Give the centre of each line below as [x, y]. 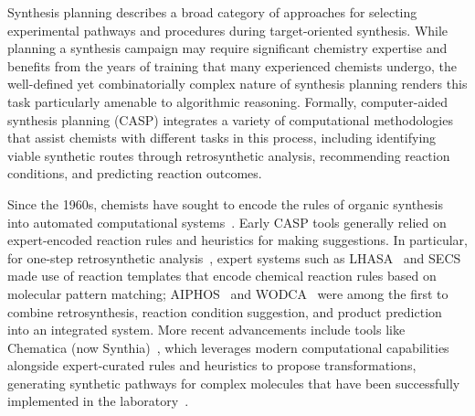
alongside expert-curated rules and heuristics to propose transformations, [212, 365]
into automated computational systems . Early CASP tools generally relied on [227, 222]
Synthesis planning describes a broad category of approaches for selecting [212, 12]
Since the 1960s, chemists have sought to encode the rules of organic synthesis [226, 203]
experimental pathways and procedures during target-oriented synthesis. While [228, 30]
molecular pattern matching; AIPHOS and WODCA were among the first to [228, 293]
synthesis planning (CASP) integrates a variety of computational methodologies [230, 119]
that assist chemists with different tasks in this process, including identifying [222, 138]
